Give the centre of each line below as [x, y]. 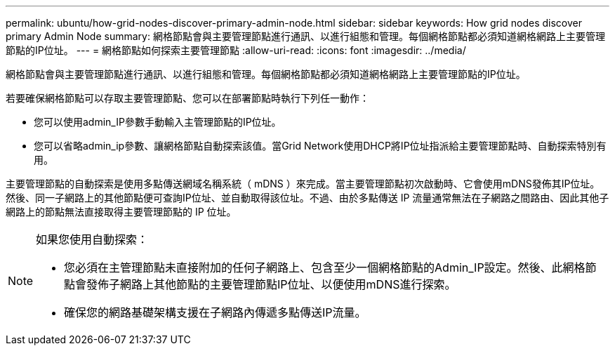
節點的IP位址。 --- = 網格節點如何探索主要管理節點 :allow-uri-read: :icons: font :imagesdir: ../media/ [236, 50]
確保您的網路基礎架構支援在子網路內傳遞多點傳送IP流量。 [215, 312]
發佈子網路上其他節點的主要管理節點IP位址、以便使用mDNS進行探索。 [271, 284]
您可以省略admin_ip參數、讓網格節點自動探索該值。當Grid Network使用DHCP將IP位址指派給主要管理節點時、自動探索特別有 [320, 146]
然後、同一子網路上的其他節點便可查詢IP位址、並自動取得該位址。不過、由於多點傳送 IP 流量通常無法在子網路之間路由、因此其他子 [307, 198]
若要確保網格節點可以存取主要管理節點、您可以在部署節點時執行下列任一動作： [187, 98]
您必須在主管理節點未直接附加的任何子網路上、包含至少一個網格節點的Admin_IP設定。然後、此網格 [325, 267]
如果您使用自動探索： [92, 239]
